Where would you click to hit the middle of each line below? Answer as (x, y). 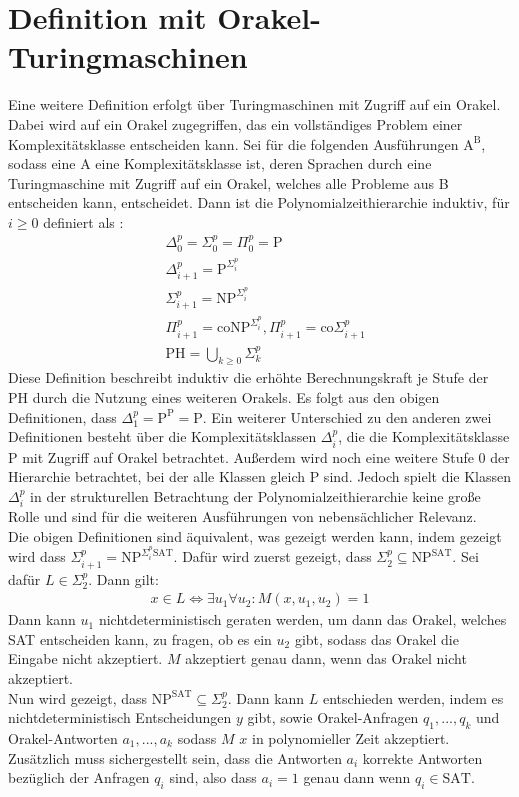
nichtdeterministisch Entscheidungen (120, 717)
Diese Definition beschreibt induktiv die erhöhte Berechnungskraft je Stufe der (248, 377)
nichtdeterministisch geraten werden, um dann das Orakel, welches (302, 619)
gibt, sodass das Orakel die (376, 638)
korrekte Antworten (422, 757)
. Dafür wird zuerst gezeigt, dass (272, 556)
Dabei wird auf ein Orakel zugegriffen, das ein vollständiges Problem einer (235, 123)
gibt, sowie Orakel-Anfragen (333, 717)
